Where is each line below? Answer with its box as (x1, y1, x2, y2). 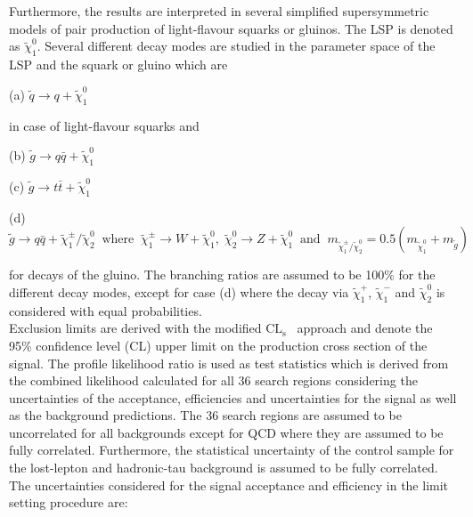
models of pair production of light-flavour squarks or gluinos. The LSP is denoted (9, 19, 453, 37)
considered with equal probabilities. (9, 301, 202, 319)
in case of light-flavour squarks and (9, 116, 200, 134)
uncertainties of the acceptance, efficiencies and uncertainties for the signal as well (9, 388, 457, 407)
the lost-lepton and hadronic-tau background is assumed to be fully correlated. (9, 458, 438, 477)
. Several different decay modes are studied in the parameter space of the (37, 36, 436, 55)
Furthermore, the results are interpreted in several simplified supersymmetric (9, 2, 429, 20)
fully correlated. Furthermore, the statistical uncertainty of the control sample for (9, 440, 454, 459)
